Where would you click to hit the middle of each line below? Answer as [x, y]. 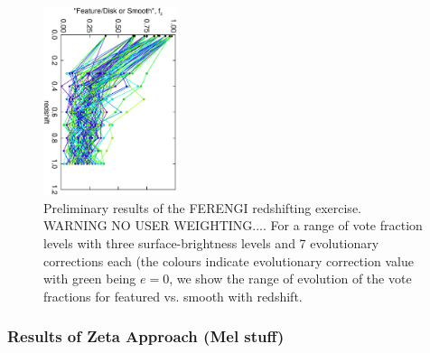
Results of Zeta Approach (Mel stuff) [146, 336]
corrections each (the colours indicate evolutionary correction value [229, 260]
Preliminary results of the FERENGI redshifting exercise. [202, 207]
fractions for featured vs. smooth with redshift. [173, 296]
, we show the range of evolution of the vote [290, 279]
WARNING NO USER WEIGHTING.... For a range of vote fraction [233, 225]
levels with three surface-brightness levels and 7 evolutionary [211, 243]
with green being [90, 279]
